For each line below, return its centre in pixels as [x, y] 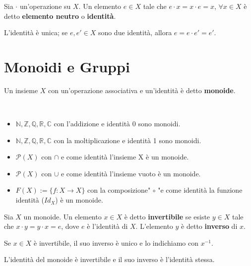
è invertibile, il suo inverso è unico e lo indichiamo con [116, 242]
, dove [70, 226]
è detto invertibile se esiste [167, 216]
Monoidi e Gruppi [67, 66]
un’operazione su [45, 6]
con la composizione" [119, 190]
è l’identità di [107, 226]
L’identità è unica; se [36, 32]
